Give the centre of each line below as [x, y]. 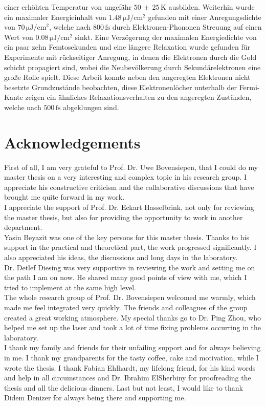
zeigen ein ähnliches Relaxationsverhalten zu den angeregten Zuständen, [138, 97]
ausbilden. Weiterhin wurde [212, 7]
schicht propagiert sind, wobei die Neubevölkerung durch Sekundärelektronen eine [132, 67]
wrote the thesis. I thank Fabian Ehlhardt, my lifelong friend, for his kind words [130, 367]
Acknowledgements [72, 142]
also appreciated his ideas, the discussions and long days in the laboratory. [121, 257]
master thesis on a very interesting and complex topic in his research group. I [125, 177]
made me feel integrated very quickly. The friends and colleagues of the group [126, 307]
